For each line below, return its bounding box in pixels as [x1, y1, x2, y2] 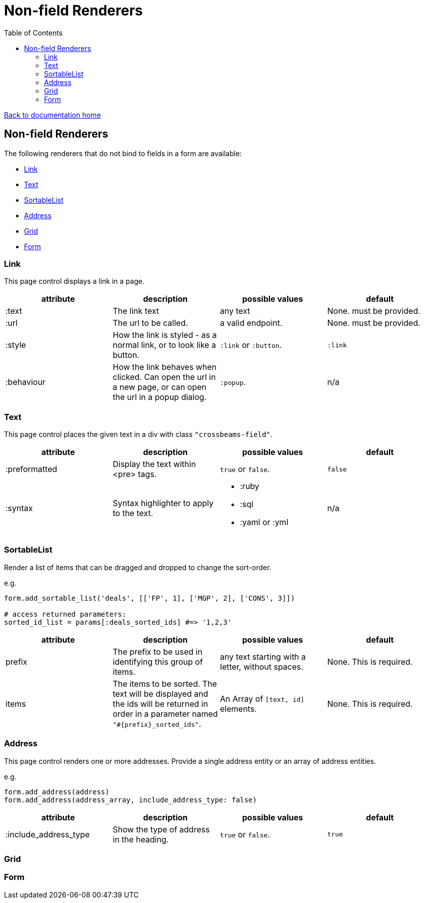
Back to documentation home [4, 110, 101, 119]
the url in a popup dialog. [112, 392, 206, 402]
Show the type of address [112, 824, 210, 834]
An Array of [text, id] [220, 693, 304, 704]
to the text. [112, 508, 153, 519]
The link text [112, 306, 159, 316]
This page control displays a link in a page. [4, 277, 144, 286]
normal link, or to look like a [112, 340, 216, 350]
